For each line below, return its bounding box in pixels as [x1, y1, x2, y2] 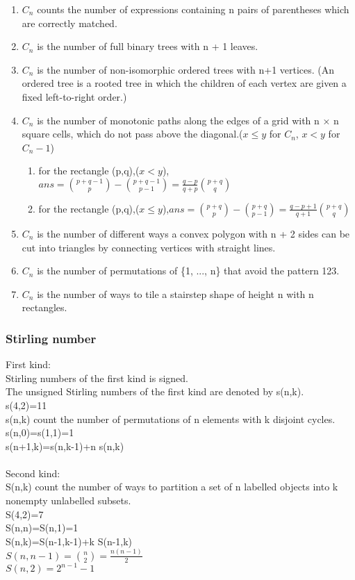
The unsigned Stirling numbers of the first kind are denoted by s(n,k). [6, 384, 304, 399]
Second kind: [6, 465, 60, 480]
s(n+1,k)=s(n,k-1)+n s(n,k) [6, 438, 124, 453]
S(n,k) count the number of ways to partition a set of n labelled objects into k [6, 479, 338, 494]
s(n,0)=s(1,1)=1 [6, 425, 74, 440]
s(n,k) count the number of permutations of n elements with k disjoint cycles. [6, 411, 336, 426]
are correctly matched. [22, 15, 117, 30]
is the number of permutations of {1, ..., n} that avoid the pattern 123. [37, 263, 340, 278]
